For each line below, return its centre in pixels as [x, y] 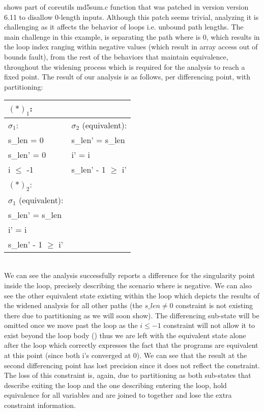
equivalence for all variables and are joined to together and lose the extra [118, 395]
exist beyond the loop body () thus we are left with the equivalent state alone [125, 335]
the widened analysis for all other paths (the [73, 305]
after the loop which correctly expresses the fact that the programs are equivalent [131, 345]
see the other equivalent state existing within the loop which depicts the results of [132, 295]
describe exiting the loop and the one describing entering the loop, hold [115, 385]
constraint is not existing [214, 305]
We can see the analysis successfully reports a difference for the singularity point [130, 275]
